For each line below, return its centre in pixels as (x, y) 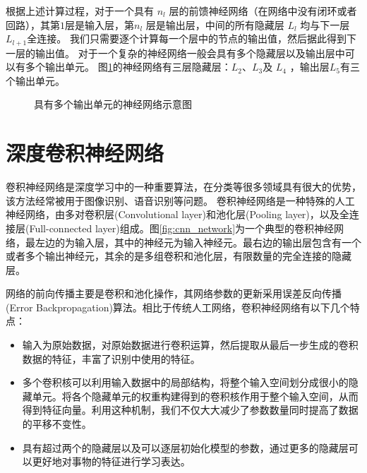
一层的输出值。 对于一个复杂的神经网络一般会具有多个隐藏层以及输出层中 (175, 53)
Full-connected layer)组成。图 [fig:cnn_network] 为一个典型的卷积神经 (182, 228)
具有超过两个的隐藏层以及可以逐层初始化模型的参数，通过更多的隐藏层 (185, 447)
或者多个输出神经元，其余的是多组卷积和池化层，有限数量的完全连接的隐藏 (179, 256)
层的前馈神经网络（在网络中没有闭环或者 (263, 11)
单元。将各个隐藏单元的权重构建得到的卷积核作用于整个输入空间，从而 (195, 396)
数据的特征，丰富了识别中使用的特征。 (111, 358)
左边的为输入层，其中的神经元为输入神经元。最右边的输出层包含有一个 (198, 242)
